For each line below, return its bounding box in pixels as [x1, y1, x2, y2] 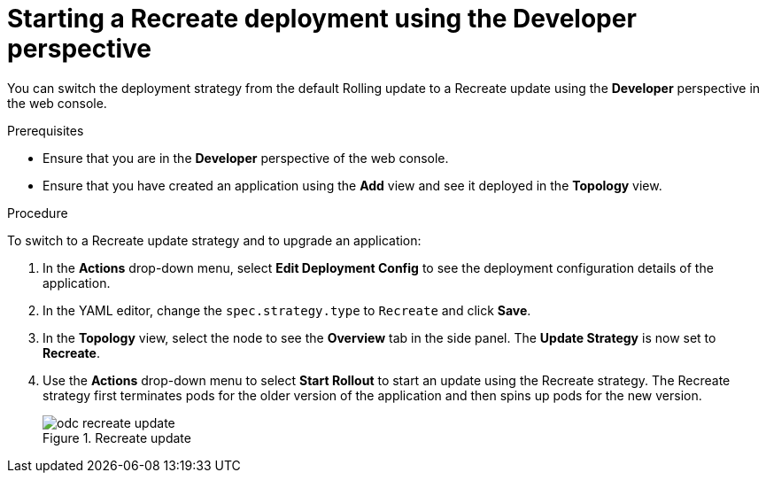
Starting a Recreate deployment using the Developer [7, 4, 637, 34]
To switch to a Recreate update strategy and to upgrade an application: [7, 232, 422, 248]
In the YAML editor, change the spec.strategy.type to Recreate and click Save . [43, 302, 531, 318]
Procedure [7, 205, 68, 221]
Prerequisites [7, 122, 84, 138]
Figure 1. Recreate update [43, 430, 191, 445]
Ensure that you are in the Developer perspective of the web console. [43, 150, 449, 166]
